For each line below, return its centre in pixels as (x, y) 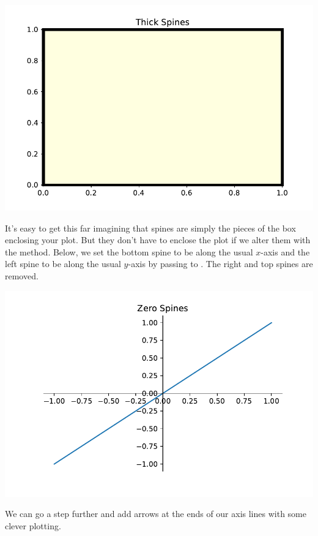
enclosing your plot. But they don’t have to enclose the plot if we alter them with (158, 240)
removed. (22, 275)
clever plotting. (33, 525)
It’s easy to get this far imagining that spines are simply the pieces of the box (150, 228)
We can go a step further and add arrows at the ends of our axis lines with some (156, 514)
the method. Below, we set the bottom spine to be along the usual (129, 251)
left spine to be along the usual (63, 264)
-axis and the (285, 251)
